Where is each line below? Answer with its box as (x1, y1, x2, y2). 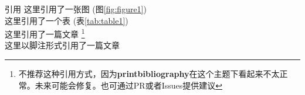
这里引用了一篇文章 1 (5, 26, 85, 40)
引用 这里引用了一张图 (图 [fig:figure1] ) (5, 3, 147, 15)
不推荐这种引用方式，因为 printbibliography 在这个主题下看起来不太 (18, 68, 280, 80)
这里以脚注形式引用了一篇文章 (5, 39, 120, 51)
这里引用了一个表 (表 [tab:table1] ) (5, 14, 128, 26)
